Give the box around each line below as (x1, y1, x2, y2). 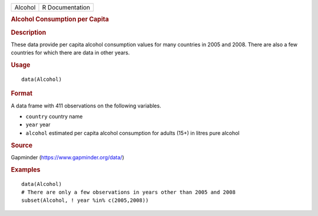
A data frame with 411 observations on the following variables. (11, 102, 161, 109)
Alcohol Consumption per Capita (11, 15, 109, 24)
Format (11, 89, 32, 97)
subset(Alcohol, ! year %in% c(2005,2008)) (21, 197, 149, 204)
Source (11, 141, 33, 149)
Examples (11, 165, 41, 174)
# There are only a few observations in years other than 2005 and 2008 (21, 189, 236, 195)
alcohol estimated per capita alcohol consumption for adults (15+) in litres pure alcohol (25, 129, 240, 136)
